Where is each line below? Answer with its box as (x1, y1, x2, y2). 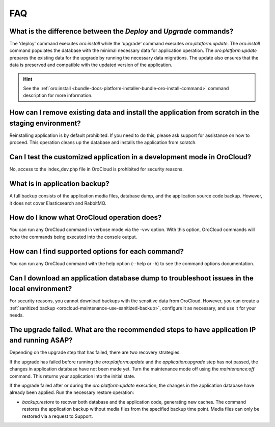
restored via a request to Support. (22, 413, 93, 419)
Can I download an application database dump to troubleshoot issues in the (9, 274, 254, 282)
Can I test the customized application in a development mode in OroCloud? (9, 153, 252, 161)
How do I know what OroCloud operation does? (9, 213, 162, 222)
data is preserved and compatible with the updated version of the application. (9, 62, 173, 68)
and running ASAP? (9, 336, 73, 345)
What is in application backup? (9, 180, 109, 188)
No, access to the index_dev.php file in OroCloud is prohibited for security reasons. (9, 166, 184, 173)
